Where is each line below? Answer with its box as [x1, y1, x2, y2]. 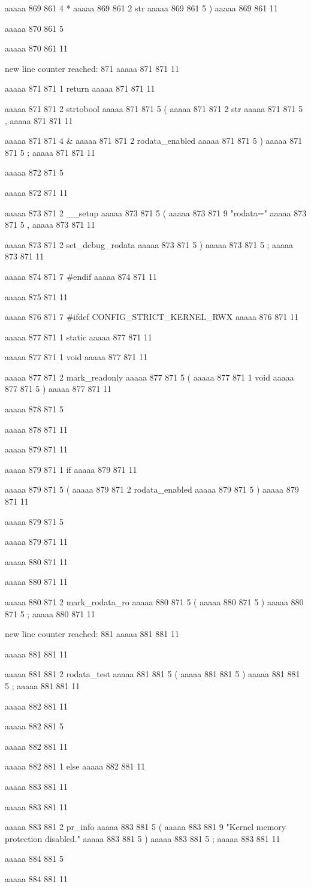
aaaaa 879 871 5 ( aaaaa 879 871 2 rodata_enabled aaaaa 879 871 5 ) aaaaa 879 [5, 483, 299, 496]
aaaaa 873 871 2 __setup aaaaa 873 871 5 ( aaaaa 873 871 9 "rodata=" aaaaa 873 [5, 206, 307, 219]
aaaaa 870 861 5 [5, 22, 64, 34]
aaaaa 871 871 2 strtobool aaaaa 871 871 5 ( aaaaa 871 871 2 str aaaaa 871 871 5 [5, 102, 303, 114]
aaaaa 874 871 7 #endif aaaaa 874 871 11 [5, 270, 157, 282]
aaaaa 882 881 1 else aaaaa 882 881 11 [5, 760, 146, 773]
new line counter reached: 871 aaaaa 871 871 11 [5, 62, 179, 74]
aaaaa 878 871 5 [5, 403, 64, 415]
